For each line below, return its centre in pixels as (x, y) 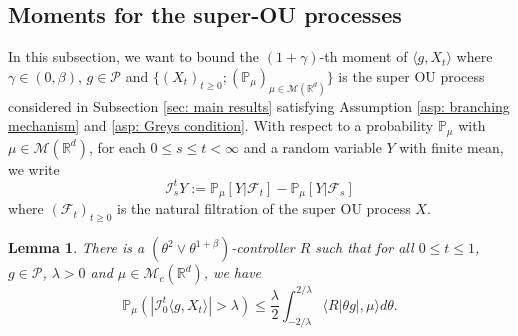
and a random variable (312, 146)
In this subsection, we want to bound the (134, 56)
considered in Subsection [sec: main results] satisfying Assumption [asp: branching (259, 105)
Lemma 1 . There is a (76, 247)
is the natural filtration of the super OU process (263, 208)
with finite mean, (451, 146)
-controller (263, 247)
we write (34, 168)
